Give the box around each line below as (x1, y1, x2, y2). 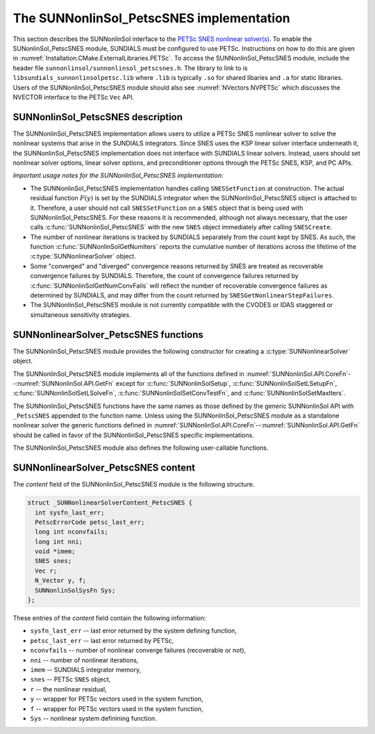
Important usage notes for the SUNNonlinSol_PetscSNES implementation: (12, 171, 224, 180)
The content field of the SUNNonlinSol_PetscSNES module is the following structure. (12, 480, 255, 489)
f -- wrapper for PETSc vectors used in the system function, (30, 704, 203, 712)
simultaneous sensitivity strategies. (30, 310, 131, 319)
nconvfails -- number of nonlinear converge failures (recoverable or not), (30, 646, 247, 655)
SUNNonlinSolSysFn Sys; (35, 586, 116, 594)
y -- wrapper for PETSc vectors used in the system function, (30, 695, 203, 703)
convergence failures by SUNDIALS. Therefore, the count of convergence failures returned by (30, 272, 299, 280)
